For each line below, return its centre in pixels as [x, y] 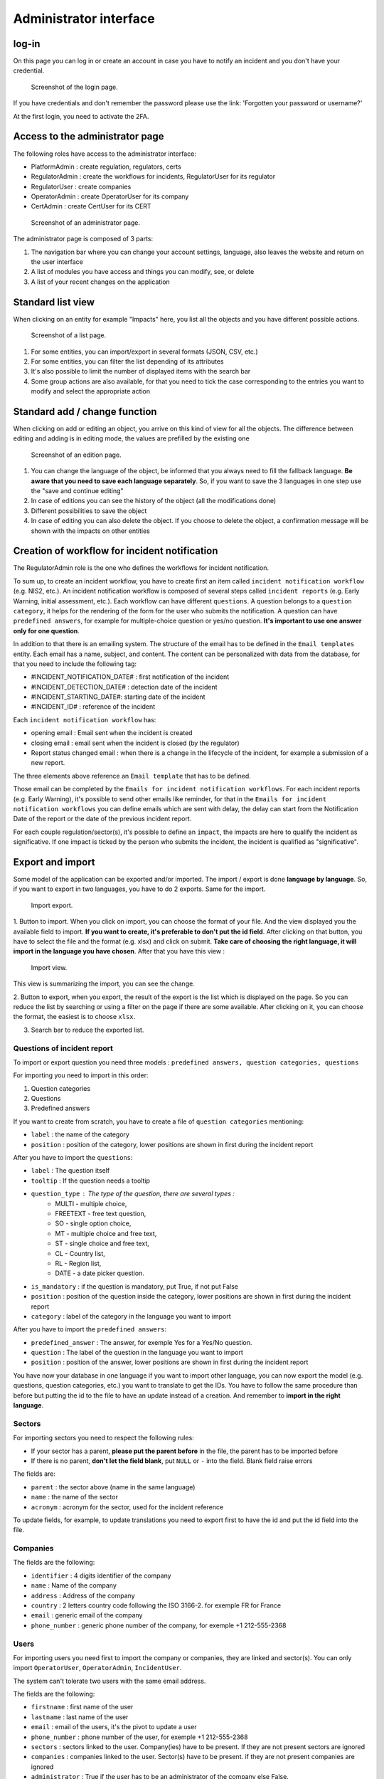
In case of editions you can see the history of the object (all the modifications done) [154, 501]
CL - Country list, [80, 1253]
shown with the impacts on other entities [91, 531]
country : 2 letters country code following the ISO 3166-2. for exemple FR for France [156, 1605]
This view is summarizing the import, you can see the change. [104, 984]
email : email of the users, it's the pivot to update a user [114, 1727]
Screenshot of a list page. [69, 335]
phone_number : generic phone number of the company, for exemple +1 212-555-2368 [159, 1625]
